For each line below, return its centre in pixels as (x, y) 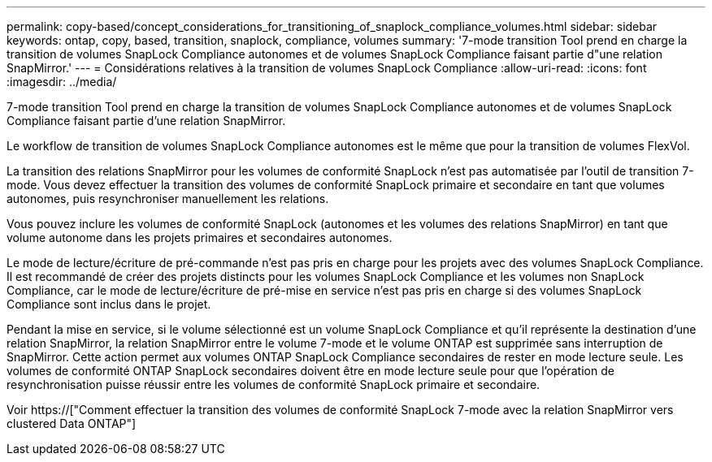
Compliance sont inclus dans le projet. (109, 304)
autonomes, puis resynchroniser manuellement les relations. (168, 199)
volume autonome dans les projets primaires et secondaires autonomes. (200, 237)
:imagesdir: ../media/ (62, 82)
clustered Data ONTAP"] (72, 423)
